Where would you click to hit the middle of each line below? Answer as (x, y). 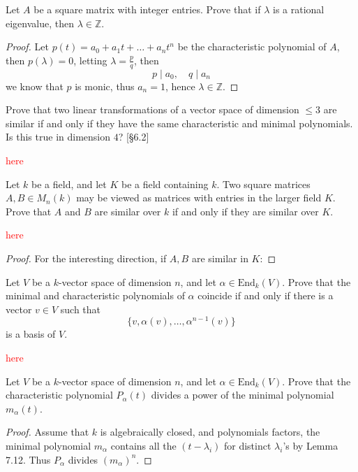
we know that (35, 86)
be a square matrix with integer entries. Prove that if (147, 9)
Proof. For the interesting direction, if (86, 258)
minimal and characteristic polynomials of (95, 295)
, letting (90, 60)
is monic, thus (105, 86)
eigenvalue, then (40, 23)
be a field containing (165, 184)
